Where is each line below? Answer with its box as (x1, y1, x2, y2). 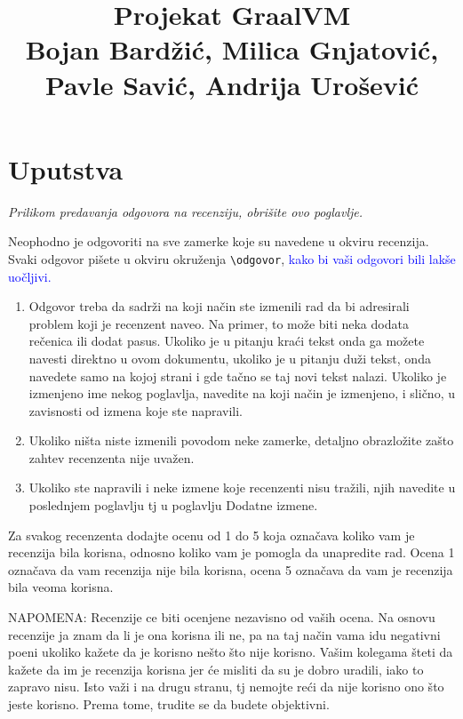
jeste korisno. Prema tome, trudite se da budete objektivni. (8, 695, 330, 713)
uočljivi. (8, 267, 52, 285)
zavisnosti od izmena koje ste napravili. (28, 401, 243, 419)
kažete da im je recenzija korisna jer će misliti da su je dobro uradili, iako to (8, 659, 424, 678)
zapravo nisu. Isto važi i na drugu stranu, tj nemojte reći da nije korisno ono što (8, 677, 444, 696)
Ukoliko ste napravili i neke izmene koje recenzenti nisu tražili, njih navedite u (28, 478, 456, 497)
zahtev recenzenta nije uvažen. (28, 448, 195, 467)
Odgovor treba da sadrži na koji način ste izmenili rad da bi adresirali (28, 297, 410, 316)
